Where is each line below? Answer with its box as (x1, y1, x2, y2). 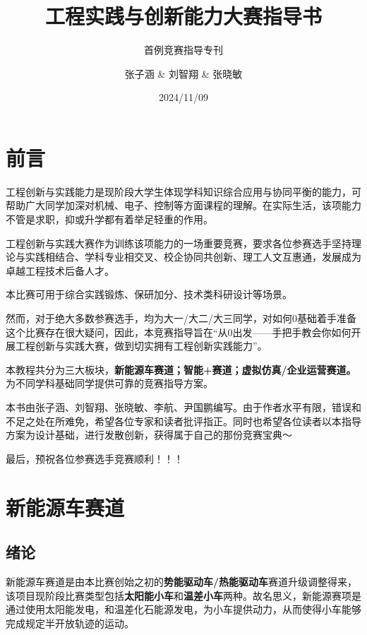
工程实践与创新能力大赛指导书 (44, 1, 322, 30)
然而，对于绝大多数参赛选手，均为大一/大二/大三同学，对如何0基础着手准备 (6, 311, 356, 325)
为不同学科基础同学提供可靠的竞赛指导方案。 (6, 376, 213, 391)
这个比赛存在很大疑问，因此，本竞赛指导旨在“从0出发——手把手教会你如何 (6, 324, 351, 339)
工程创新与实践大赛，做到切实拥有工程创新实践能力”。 (15, 338, 267, 353)
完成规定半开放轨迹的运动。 (6, 615, 134, 630)
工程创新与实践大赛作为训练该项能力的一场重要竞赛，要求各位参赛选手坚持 (6, 235, 351, 250)
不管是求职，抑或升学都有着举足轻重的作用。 (6, 212, 213, 227)
